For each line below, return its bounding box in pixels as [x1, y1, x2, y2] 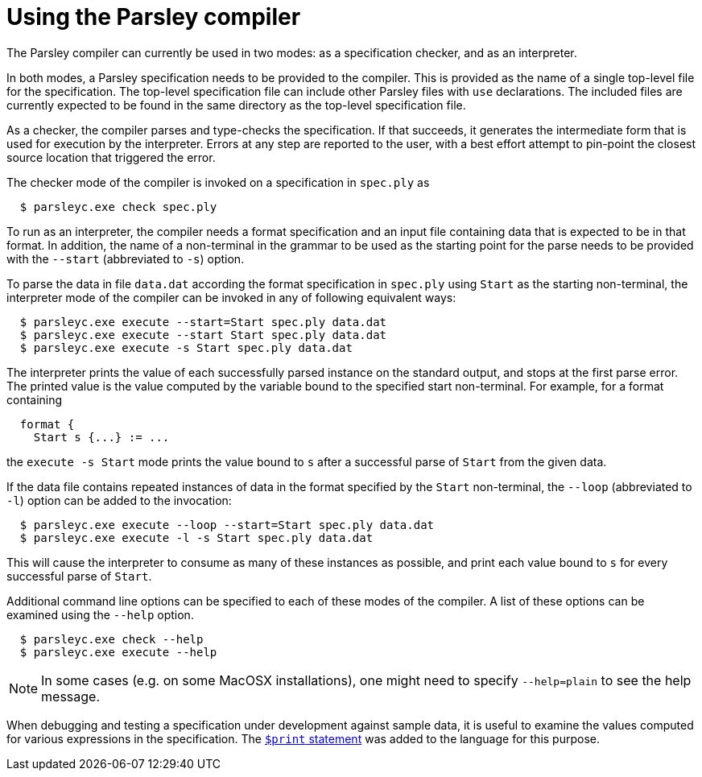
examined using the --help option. [6, 607, 194, 622]
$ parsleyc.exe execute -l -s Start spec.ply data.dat [19, 531, 374, 544]
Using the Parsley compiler [6, 3, 301, 31]
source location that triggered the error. [6, 150, 216, 164]
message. [41, 688, 101, 705]
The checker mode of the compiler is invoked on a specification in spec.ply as [6, 175, 430, 189]
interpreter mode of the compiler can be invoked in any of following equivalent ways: [6, 290, 456, 304]
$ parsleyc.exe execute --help [19, 645, 217, 659]
